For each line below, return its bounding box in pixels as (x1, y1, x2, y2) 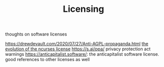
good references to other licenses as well (5, 57, 90, 63)
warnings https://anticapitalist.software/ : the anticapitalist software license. (5, 51, 160, 57)
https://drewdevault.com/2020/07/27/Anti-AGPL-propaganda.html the (5, 41, 149, 47)
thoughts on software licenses (5, 31, 67, 37)
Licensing (63, 3, 104, 15)
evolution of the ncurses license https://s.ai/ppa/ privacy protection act (5, 46, 151, 52)
